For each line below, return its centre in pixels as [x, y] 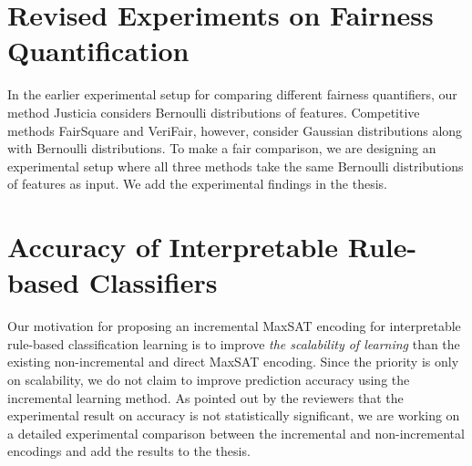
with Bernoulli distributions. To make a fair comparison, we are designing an [222, 148]
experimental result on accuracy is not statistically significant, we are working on [234, 415]
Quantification [98, 51]
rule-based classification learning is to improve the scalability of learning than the [234, 343]
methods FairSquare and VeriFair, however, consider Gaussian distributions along [235, 130]
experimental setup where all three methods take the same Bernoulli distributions [236, 166]
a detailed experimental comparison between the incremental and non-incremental [236, 433]
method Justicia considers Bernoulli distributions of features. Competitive [214, 112]
